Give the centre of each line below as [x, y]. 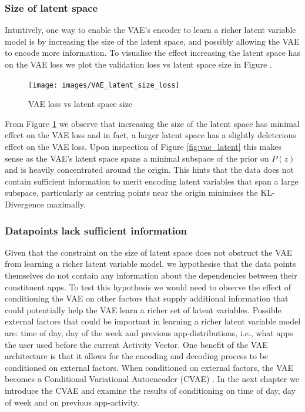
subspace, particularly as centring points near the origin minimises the [131, 192]
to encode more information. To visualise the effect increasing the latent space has [152, 53]
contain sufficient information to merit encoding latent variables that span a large [152, 181]
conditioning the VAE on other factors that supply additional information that [147, 298]
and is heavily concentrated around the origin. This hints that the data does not [150, 170]
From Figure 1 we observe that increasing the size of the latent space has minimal [152, 123]
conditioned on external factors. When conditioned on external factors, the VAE [149, 367]
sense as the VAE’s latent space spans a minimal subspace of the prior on [137, 158]
